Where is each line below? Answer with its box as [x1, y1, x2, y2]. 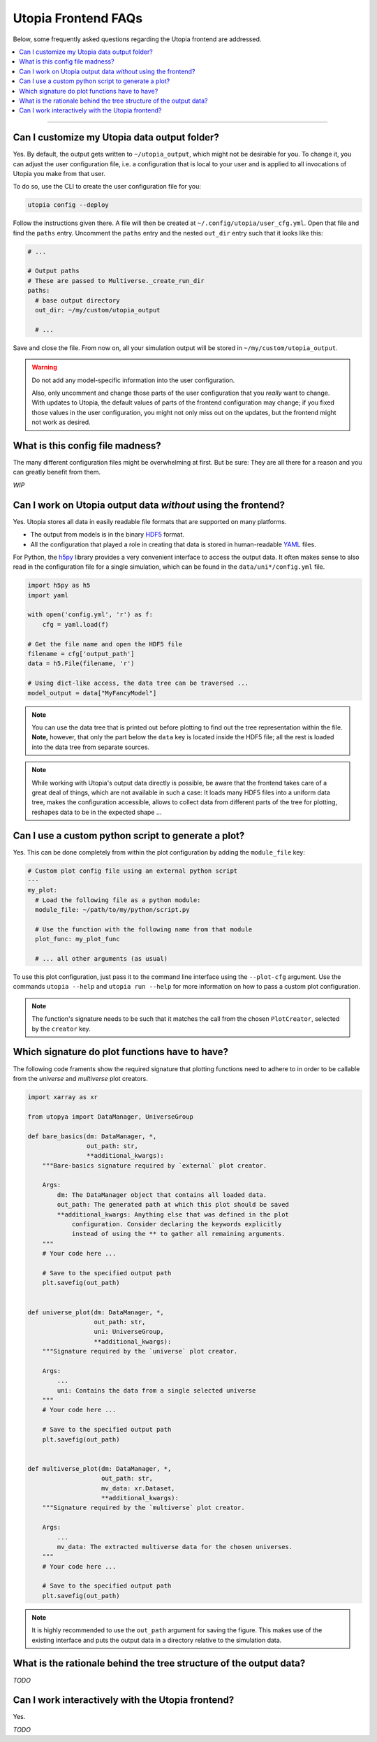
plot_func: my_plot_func [35, 935, 120, 943]
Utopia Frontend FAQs [13, 10, 143, 26]
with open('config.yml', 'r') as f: [27, 611, 154, 618]
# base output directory [35, 296, 120, 304]
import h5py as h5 [27, 581, 91, 590]
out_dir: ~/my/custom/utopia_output [35, 306, 161, 314]
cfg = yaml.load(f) [42, 620, 110, 628]
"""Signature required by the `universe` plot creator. [42, 1347, 238, 1356]
